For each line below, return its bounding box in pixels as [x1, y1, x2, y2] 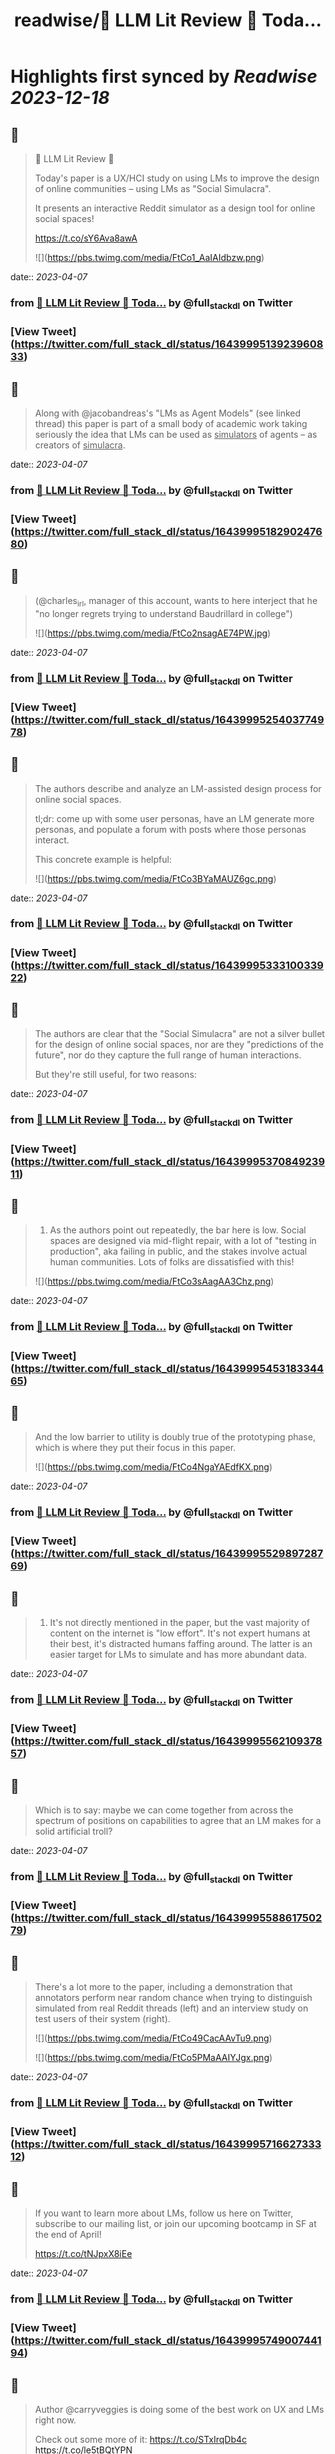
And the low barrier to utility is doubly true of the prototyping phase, [34, 1431, 316, 1443]
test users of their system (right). [34, 2013, 171, 2025]
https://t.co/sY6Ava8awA [34, 232, 138, 244]
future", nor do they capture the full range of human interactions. [34, 1049, 302, 1061]
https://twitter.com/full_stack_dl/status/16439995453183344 [14, 1361, 325, 1375]
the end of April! [34, 2229, 102, 2241]
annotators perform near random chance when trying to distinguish [34, 1992, 313, 2004]
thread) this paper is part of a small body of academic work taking [34, 417, 308, 429]
